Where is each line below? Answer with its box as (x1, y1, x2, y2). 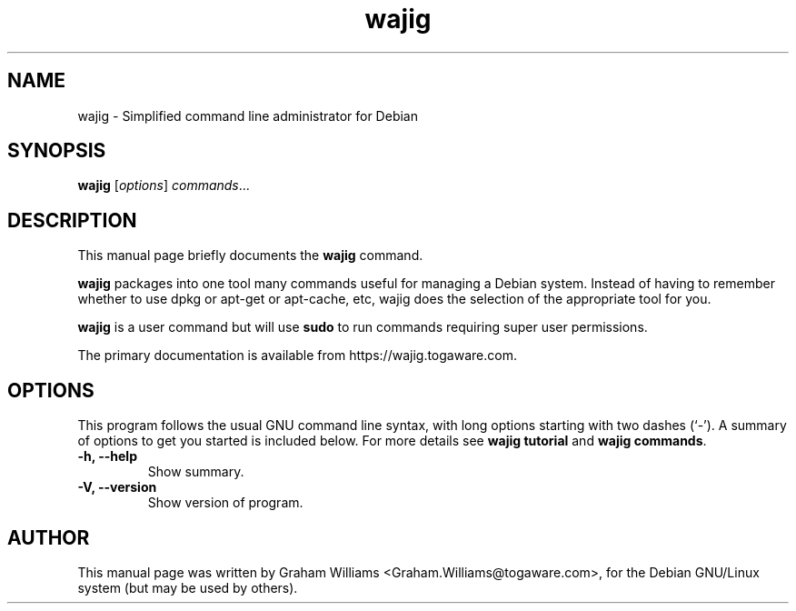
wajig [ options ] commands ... (77, 177, 250, 194)
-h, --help (77, 448, 137, 465)
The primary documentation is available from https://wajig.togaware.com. (77, 347, 517, 364)
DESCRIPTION (7, 208, 137, 232)
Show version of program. (147, 495, 303, 511)
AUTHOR (7, 526, 90, 549)
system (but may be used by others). (77, 579, 298, 596)
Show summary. (147, 464, 244, 480)
